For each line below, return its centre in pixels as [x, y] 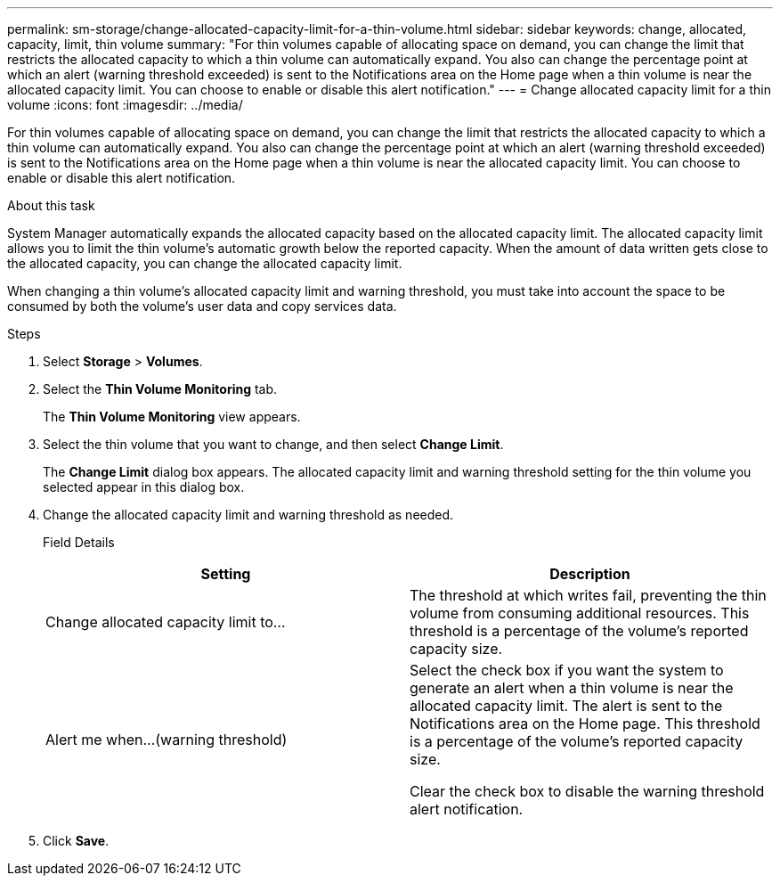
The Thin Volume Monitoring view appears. [172, 417]
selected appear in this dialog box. [144, 487]
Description [590, 574]
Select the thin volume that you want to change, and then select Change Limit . [273, 444]
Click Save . [76, 841]
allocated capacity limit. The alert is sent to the [566, 706]
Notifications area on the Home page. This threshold [585, 724]
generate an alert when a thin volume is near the [572, 688]
